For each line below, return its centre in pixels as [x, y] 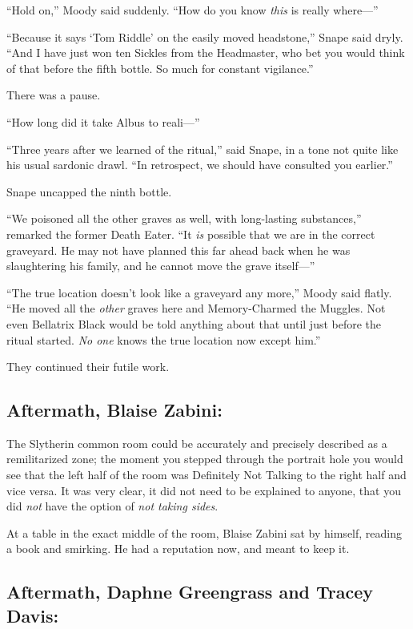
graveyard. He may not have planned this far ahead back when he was [178, 250]
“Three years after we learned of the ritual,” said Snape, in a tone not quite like [202, 149]
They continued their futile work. [88, 367]
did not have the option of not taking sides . [112, 506]
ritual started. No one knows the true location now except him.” [164, 339]
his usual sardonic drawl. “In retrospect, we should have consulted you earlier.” [200, 165]
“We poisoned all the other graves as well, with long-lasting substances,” [184, 218]
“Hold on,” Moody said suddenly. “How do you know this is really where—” [192, 10]
